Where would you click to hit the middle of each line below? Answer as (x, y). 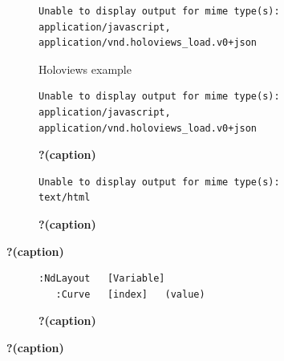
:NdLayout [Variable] (102, 279)
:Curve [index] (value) (130, 294)
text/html (65, 198)
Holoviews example (85, 69)
